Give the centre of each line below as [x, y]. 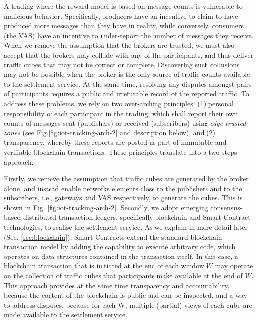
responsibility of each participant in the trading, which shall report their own [121, 113]
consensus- [227, 207]
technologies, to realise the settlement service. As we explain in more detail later [126, 227]
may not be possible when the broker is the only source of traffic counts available [127, 74]
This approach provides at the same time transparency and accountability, [117, 285]
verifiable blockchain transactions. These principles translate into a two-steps [121, 152]
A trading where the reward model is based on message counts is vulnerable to [123, 6]
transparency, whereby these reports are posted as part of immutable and [115, 142]
